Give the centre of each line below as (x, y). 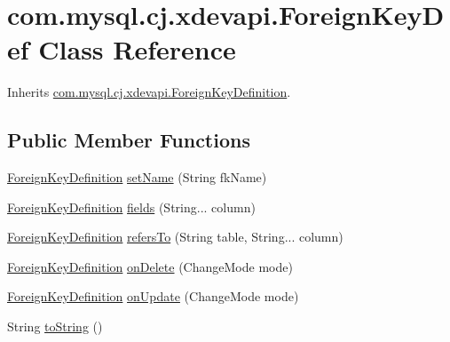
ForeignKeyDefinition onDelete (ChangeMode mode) (150, 266)
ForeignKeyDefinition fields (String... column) (131, 207)
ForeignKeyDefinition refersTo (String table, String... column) (175, 237)
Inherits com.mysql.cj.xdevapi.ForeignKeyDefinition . (149, 92)
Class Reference (137, 49)
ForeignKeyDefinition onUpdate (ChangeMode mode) (153, 296)
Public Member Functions (129, 140)
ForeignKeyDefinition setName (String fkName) (137, 177)
